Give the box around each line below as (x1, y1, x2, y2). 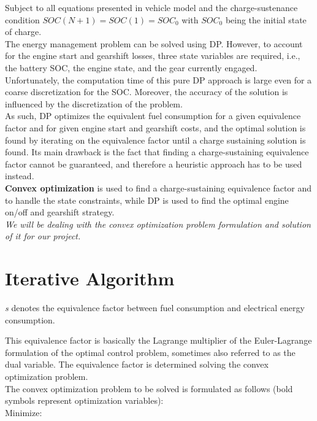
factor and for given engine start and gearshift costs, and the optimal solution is (5, 121, 306, 134)
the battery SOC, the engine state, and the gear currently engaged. (5, 61, 258, 74)
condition (5, 13, 40, 26)
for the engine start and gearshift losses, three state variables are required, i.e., (5, 49, 300, 62)
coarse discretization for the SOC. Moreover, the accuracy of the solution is (5, 85, 288, 98)
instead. (5, 169, 34, 182)
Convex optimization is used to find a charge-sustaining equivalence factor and (5, 181, 312, 194)
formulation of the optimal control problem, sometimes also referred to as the (5, 346, 296, 358)
